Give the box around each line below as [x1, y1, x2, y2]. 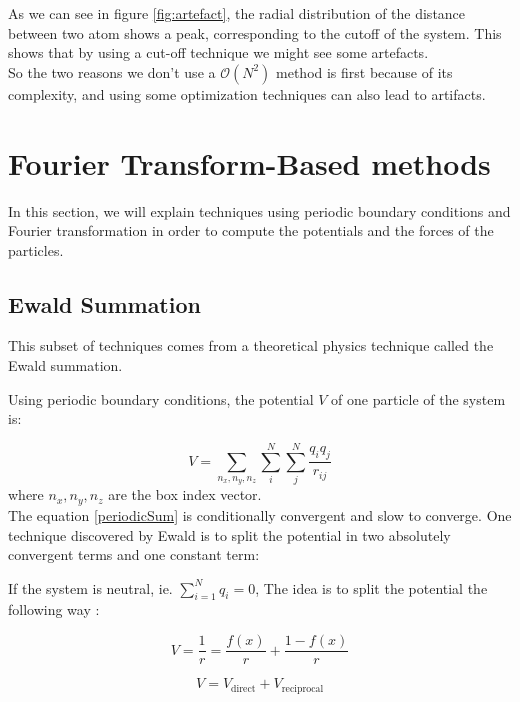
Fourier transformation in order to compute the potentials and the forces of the [8, 220, 494, 241]
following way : [8, 599, 100, 620]
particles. [8, 239, 64, 260]
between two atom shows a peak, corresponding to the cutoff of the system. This [8, 22, 502, 43]
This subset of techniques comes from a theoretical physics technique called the [8, 335, 494, 356]
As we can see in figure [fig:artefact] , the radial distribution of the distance [8, 3, 466, 23]
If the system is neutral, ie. [8, 577, 173, 598]
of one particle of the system [331, 388, 506, 409]
